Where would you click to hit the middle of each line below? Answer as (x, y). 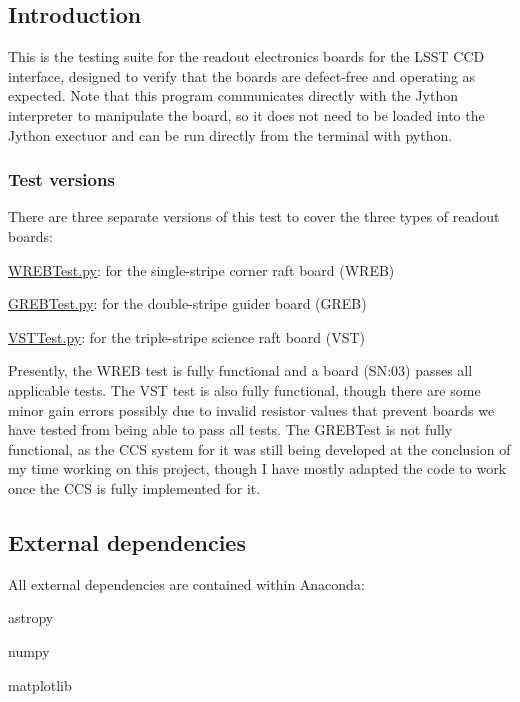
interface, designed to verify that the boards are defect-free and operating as (242, 75)
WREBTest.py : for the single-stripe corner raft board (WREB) (201, 269)
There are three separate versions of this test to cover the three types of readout (254, 216)
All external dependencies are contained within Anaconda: (186, 583)
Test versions (61, 179)
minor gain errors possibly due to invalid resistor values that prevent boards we (251, 409)
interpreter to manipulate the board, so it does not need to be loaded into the (246, 114)
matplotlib (40, 684)
